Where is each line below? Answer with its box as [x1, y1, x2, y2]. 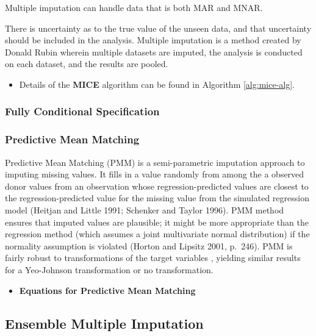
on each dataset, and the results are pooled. [5, 57, 168, 70]
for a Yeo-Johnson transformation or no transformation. [5, 263, 214, 276]
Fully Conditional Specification [5, 104, 160, 119]
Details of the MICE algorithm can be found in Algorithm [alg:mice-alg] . [19, 77, 295, 90]
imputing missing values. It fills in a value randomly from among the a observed [5, 168, 304, 181]
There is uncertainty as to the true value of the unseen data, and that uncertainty [5, 21, 312, 34]
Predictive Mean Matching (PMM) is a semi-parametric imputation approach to [5, 155, 305, 168]
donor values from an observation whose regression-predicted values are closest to [5, 179, 309, 192]
